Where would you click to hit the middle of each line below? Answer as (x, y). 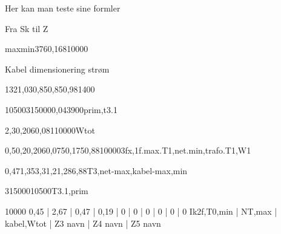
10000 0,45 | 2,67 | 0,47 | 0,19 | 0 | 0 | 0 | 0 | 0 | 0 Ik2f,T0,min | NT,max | (141, 211)
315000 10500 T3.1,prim (47, 191)
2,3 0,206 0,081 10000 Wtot (50, 130)
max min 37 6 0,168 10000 (47, 49)
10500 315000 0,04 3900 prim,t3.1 (61, 109)
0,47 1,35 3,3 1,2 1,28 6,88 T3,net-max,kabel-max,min (96, 170)
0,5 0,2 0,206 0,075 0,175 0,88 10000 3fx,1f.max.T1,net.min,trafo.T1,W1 (128, 150)
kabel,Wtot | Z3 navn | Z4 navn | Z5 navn (83, 223)
